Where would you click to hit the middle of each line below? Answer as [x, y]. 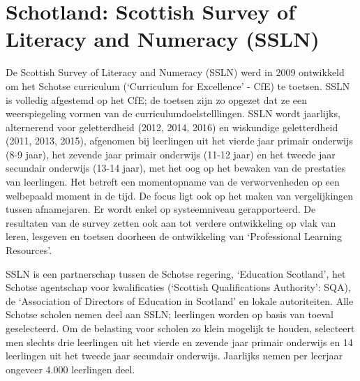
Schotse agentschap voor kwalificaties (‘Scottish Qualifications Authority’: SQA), [178, 287]
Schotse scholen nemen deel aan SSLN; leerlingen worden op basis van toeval [170, 314]
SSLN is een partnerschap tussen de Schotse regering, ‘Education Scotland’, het [176, 273]
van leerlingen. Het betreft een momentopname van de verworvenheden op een [173, 182]
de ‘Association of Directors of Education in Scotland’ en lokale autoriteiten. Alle [180, 300]
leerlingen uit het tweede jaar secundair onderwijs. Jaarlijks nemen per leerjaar [174, 356]
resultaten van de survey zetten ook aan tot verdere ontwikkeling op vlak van [171, 222]
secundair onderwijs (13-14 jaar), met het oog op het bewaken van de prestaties [176, 168]
